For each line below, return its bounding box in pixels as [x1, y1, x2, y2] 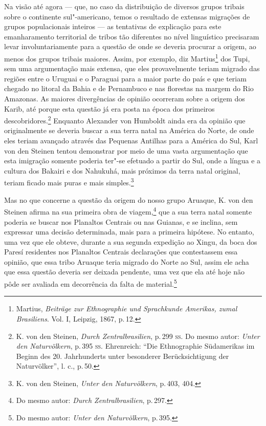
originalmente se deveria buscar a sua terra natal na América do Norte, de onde [4, 125, 254, 136]
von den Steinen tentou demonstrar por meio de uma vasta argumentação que [4, 145, 248, 156]
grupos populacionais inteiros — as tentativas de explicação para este [4, 21, 221, 32]
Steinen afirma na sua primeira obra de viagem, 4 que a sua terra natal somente [4, 205, 252, 217]
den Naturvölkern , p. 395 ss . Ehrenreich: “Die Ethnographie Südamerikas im [16, 340, 255, 351]
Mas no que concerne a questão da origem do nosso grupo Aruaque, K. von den [4, 194, 253, 205]
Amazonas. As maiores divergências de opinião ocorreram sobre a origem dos [4, 93, 245, 103]
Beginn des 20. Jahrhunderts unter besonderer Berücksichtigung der [16, 350, 229, 361]
